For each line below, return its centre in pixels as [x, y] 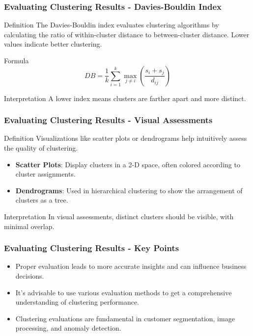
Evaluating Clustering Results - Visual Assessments [108, 120]
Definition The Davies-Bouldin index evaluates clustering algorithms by [112, 25]
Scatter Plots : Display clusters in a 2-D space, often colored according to [128, 164]
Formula [16, 60]
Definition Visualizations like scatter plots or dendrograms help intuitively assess [126, 138]
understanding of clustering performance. [77, 302]
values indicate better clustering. [53, 44]
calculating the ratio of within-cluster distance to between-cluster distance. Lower [127, 34]
